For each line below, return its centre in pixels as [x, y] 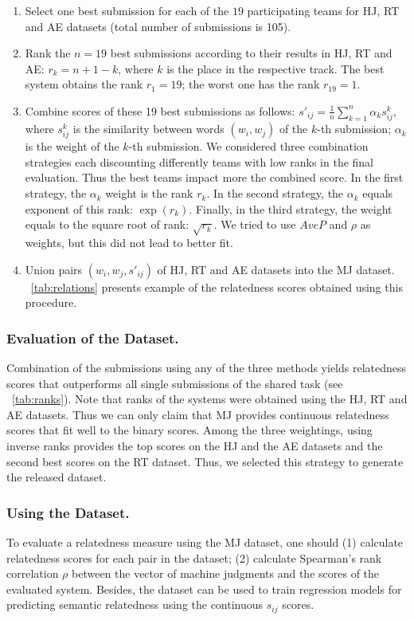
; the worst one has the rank [251, 84]
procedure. [51, 302]
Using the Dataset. [68, 512]
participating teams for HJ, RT [323, 10]
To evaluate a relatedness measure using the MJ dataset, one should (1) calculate [205, 542]
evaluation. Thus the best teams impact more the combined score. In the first [214, 177]
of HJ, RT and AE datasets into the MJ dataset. [276, 269]
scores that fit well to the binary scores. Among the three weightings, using [189, 430]
